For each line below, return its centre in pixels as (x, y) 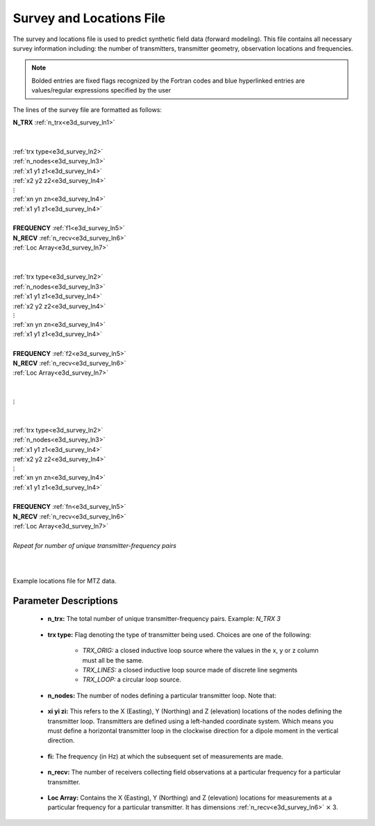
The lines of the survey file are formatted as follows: (87, 110)
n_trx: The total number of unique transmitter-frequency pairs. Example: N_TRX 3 (164, 619)
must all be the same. (113, 660)
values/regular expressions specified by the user (101, 90)
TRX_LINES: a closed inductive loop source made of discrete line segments (190, 670)
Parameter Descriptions (65, 600)
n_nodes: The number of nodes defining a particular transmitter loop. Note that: (162, 695)
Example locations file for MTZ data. (65, 581)
